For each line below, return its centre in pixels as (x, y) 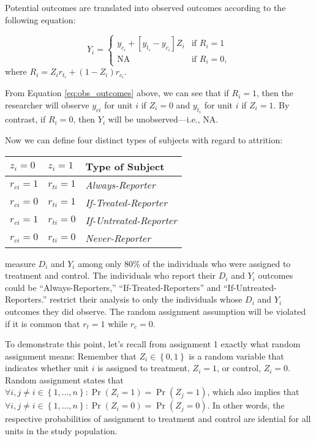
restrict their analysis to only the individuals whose (146, 299)
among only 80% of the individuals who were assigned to (184, 263)
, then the (275, 93)
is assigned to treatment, (144, 368)
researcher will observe (47, 104)
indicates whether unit (47, 368)
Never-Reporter (118, 238)
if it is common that (43, 323)
